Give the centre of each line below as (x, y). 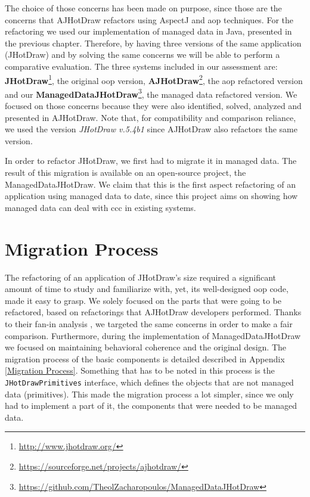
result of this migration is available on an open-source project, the (125, 173)
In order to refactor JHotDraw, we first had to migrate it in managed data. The (151, 161)
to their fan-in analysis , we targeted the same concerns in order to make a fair (149, 323)
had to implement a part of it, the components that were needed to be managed (151, 406)
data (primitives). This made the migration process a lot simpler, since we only (149, 394)
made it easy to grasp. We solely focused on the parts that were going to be (143, 300)
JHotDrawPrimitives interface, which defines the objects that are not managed (149, 382)
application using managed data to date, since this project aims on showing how (151, 196)
